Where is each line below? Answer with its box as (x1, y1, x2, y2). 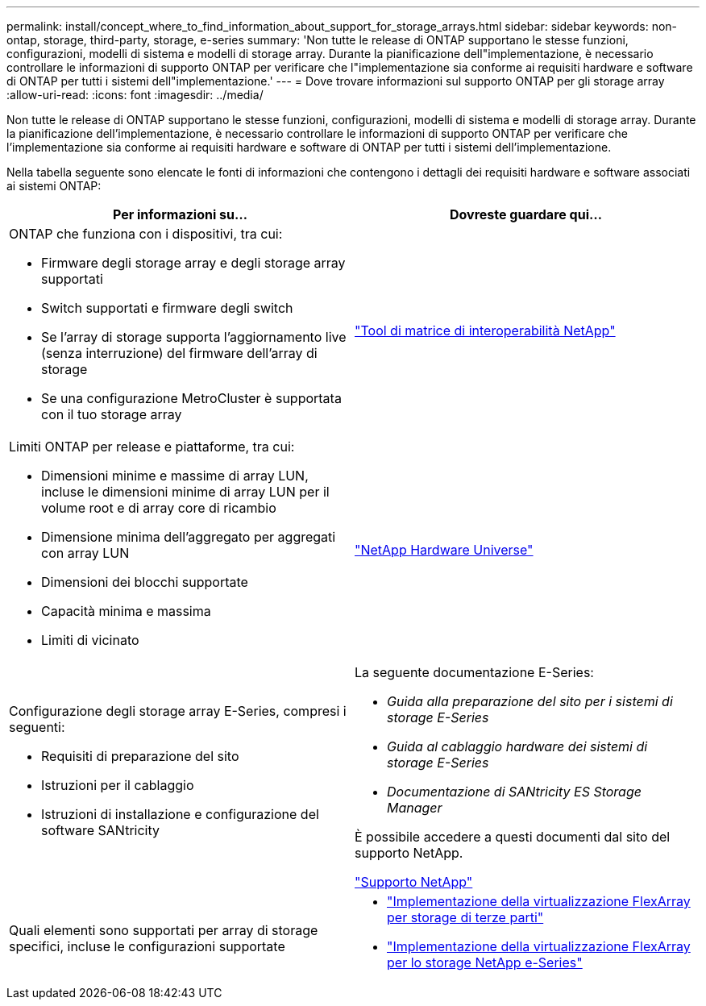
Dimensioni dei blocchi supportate (41, 574, 248, 590)
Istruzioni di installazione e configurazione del (41, 806, 319, 822)
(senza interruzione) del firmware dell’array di (41, 345, 318, 361)
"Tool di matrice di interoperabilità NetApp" (355, 322, 616, 339)
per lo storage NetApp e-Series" (387, 954, 583, 971)
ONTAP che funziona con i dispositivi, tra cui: (9, 226, 283, 242)
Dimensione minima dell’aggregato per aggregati (41, 529, 336, 545)
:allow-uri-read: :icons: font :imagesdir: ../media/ (6, 88, 264, 102)
